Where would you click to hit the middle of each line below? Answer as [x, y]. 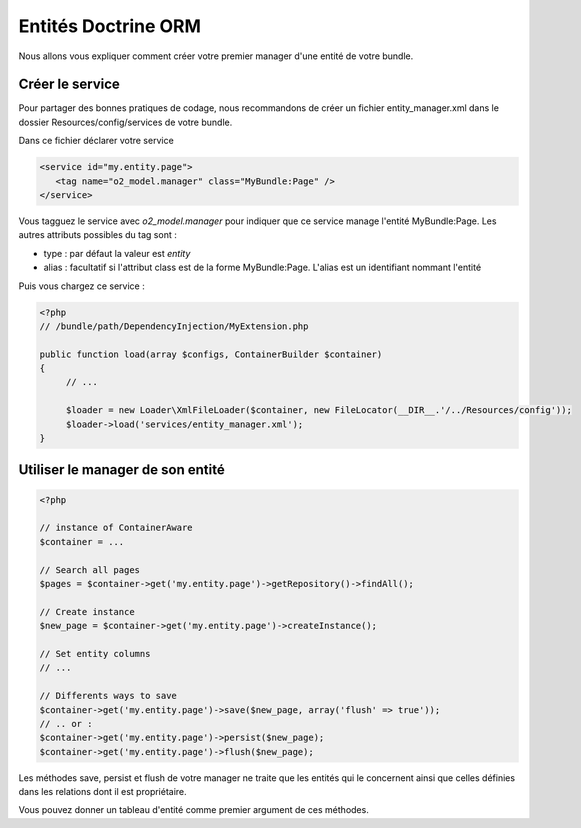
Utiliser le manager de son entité [121, 470]
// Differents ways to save [108, 696]
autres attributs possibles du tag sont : [97, 235]
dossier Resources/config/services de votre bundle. [125, 122]
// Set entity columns [95, 653]
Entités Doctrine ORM [110, 26]
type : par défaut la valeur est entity [117, 253]
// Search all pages [89, 569]
